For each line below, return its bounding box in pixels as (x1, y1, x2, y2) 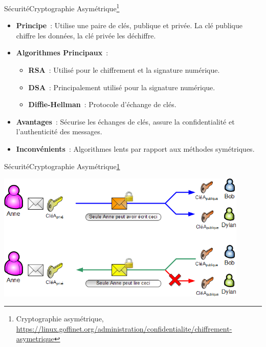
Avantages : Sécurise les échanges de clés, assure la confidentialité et (16, 116, 235, 127)
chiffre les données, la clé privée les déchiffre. (16, 30, 156, 40)
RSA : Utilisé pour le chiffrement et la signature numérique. (28, 65, 220, 75)
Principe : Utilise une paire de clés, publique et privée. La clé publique (16, 20, 242, 31)
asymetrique (16, 333, 54, 344)
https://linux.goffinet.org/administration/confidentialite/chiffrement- (16, 323, 232, 334)
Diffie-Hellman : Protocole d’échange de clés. (28, 99, 176, 110)
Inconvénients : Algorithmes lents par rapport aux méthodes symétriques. (16, 144, 255, 154)
